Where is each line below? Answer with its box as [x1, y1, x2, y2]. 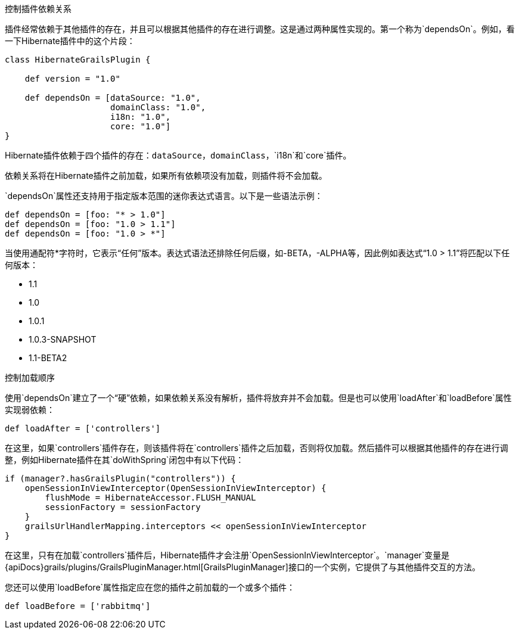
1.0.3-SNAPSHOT [29, 334, 97, 344]
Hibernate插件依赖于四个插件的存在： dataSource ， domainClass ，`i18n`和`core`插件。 [5, 150, 352, 160]
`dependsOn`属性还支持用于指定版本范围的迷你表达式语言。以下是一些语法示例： [5, 191, 323, 201]
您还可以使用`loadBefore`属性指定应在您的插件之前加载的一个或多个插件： [5, 582, 296, 592]
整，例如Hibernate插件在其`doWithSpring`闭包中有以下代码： [5, 455, 244, 465]
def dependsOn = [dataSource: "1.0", [24, 93, 201, 102]
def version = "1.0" [24, 74, 120, 83]
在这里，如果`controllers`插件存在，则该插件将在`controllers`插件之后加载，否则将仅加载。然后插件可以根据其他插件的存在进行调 [5, 443, 508, 453]
